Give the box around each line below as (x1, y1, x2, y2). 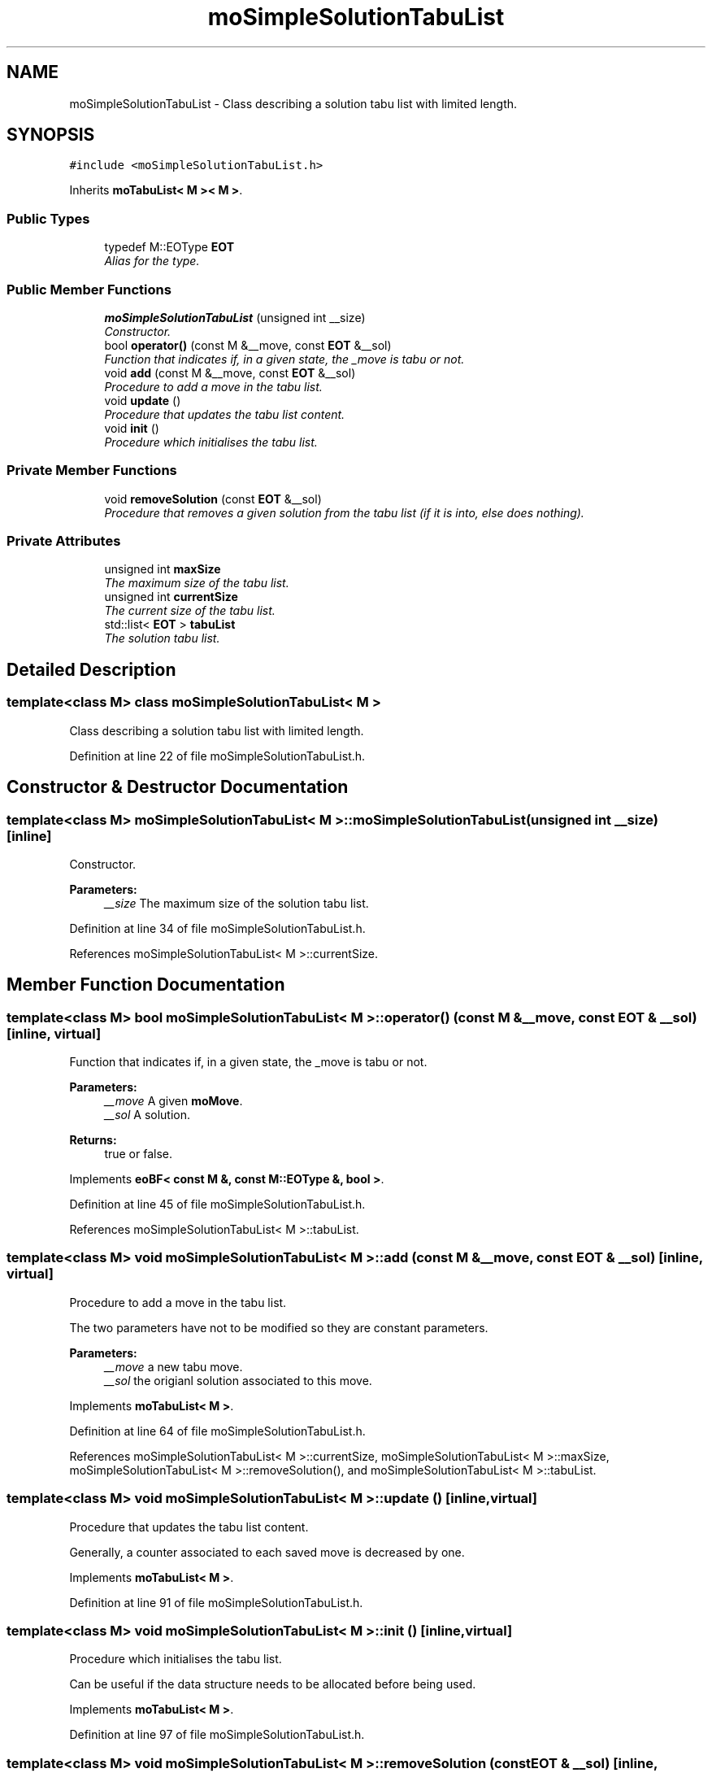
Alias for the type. (104, 254, 200, 268)
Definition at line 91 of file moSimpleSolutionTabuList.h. (69, 1595, 363, 1610)
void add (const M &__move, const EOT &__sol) (104, 365, 356, 380)
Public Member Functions (7, 281, 171, 298)
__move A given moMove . (104, 1094, 243, 1109)
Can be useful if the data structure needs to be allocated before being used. (69, 1677, 476, 1692)
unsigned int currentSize (104, 590, 238, 604)
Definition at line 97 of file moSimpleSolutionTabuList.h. (69, 1727, 365, 1742)
